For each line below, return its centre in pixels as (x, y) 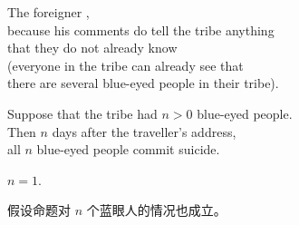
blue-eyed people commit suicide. (128, 149)
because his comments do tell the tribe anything (141, 29)
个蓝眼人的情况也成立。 (156, 210)
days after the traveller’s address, (144, 131)
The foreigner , (48, 12)
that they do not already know (92, 48)
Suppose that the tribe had (82, 113)
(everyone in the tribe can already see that (125, 65)
